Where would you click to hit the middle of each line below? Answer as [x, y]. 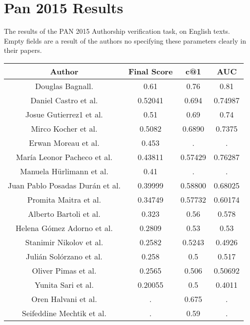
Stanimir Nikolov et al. [64, 242]
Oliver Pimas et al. [64, 270]
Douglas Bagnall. [64, 86]
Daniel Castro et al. [64, 100]
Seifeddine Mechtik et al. [64, 313]
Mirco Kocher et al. [64, 128]
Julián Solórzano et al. [64, 256]
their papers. [23, 50]
